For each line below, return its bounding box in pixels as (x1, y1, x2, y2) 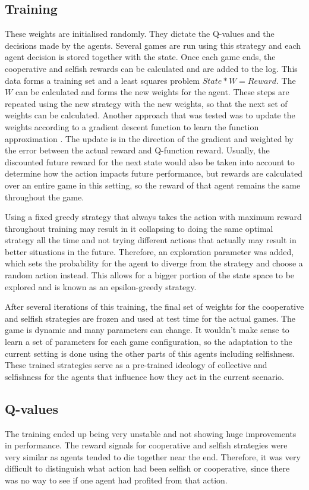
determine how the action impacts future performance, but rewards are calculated (5, 167, 302, 180)
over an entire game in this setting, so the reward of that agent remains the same (5, 178, 301, 191)
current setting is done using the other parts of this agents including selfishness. (5, 347, 295, 359)
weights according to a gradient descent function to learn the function (5, 120, 259, 133)
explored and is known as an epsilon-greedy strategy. (5, 280, 197, 293)
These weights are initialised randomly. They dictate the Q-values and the (5, 27, 275, 40)
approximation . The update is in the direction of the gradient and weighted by (5, 132, 294, 145)
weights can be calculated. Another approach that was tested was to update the (5, 109, 295, 121)
